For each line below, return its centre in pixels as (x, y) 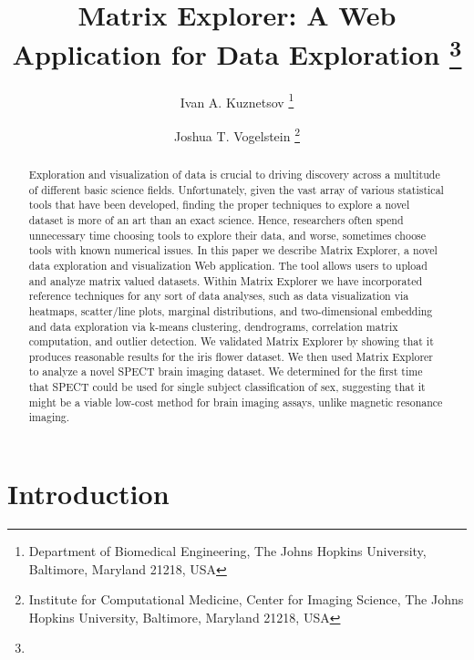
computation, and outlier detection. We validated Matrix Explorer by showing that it (231, 341)
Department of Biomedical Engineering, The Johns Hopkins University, (227, 551)
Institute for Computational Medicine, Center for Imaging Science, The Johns (246, 599)
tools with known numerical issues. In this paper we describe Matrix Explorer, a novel (233, 250)
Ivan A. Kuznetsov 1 (237, 100)
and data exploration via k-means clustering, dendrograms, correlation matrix (213, 326)
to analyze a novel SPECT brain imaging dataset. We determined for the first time (226, 371)
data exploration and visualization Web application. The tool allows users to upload (228, 265)
